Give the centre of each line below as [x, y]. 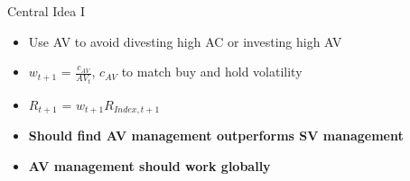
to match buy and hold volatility [212, 72]
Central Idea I [46, 11]
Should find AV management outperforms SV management [216, 136]
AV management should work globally [149, 165]
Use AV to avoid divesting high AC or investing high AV [185, 41]
